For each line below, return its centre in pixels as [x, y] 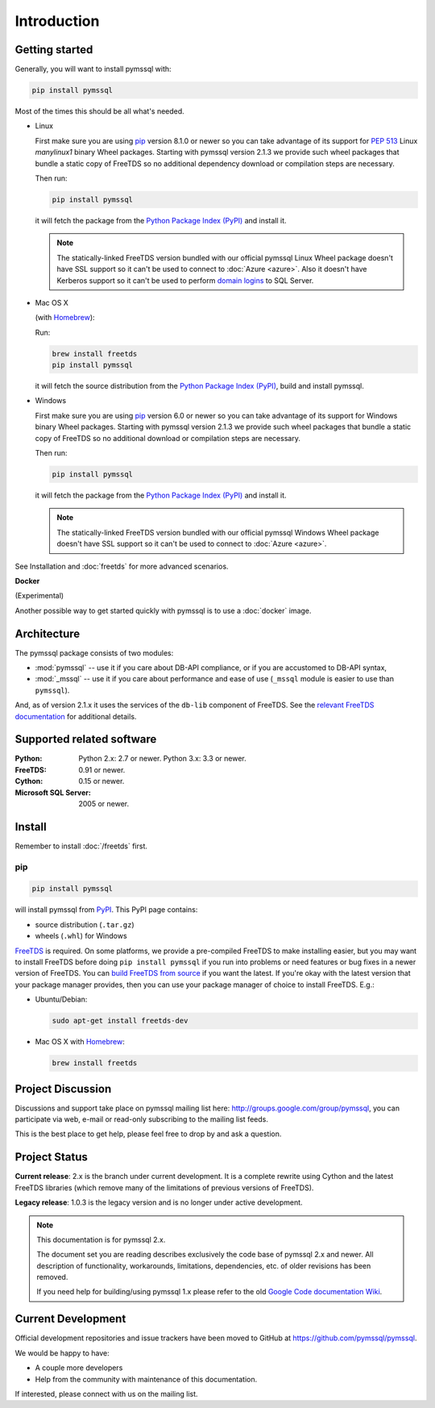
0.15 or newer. [101, 781]
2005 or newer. [104, 804]
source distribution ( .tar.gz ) [85, 924]
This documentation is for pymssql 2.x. [101, 1239]
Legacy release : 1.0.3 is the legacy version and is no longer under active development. [159, 1202]
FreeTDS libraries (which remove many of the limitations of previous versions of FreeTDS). [164, 1187]
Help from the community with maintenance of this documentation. [146, 1379]
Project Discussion [63, 1089]
